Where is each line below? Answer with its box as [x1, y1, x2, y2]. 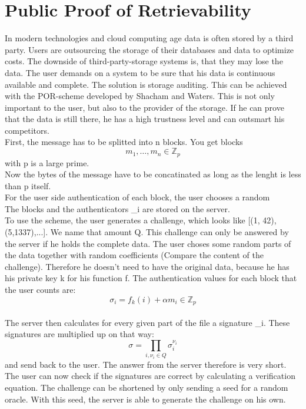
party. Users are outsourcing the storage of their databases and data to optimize [5, 43, 294, 55]
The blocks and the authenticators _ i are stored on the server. [5, 202, 230, 215]
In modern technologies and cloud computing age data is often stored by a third [5, 32, 294, 44]
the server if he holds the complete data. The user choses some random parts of [5, 237, 291, 249]
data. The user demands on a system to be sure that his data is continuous [5, 66, 275, 78]
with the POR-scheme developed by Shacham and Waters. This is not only [5, 90, 275, 102]
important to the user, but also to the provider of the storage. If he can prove [5, 101, 284, 113]
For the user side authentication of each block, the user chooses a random [5, 191, 270, 203]
